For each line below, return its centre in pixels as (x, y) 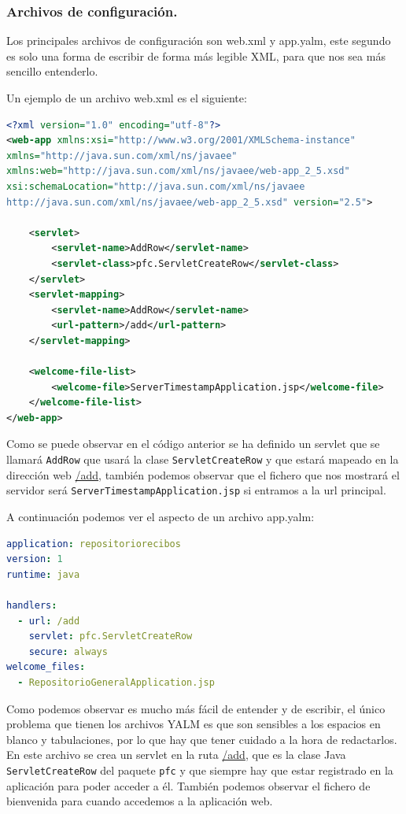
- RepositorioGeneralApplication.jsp (116, 682)
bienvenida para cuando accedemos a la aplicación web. (140, 801)
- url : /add (49, 621)
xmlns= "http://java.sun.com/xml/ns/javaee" (122, 155)
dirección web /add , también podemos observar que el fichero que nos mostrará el (203, 474)
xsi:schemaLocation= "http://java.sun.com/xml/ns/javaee (156, 186)
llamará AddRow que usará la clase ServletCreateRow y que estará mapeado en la (203, 459)
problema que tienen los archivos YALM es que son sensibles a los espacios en (194, 724)
